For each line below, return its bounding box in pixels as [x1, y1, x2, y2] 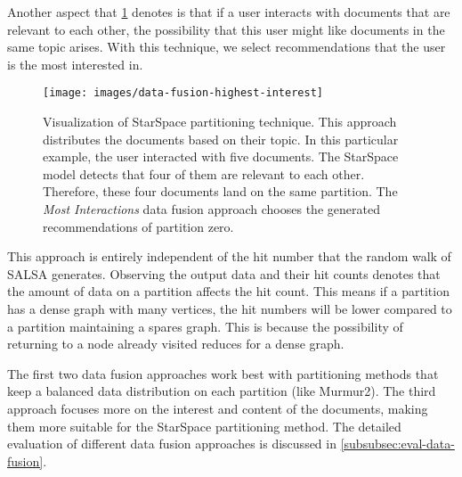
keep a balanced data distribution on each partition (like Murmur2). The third [7, 382, 436, 400]
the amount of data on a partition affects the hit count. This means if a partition [7, 282, 450, 300]
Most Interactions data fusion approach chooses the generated [43, 200, 380, 218]
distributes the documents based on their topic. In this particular [43, 129, 399, 148]
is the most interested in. [7, 54, 143, 73]
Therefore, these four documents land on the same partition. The [43, 182, 398, 201]
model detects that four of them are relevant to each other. [43, 164, 365, 183]
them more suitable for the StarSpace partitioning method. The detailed [7, 416, 401, 435]
